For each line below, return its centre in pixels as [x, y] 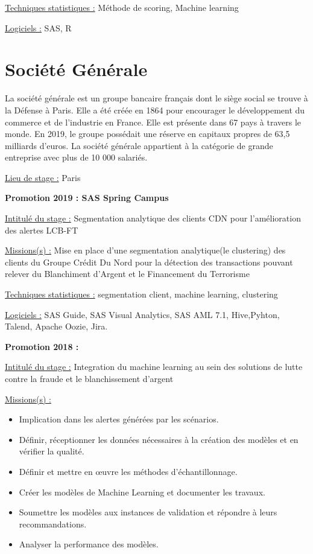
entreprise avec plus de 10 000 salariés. [76, 157]
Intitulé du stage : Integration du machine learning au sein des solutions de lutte [154, 367]
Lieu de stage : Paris [43, 177]
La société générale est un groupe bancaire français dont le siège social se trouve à [156, 98]
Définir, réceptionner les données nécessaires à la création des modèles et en [159, 439]
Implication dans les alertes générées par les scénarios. [119, 419]
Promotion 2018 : [42, 346]
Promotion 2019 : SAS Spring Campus [87, 198]
